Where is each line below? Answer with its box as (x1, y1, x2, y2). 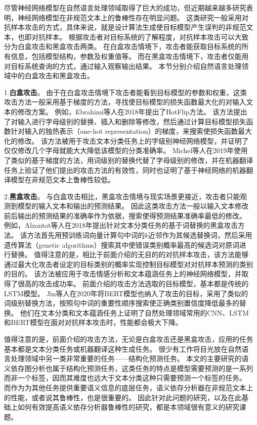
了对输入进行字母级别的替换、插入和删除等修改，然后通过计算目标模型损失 (4, 116, 246, 126)
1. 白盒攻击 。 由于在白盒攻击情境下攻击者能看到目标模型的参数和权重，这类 (4, 87, 247, 97)
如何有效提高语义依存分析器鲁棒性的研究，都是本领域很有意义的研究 (17, 402, 239, 412)
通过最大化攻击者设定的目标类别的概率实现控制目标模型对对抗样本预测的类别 (4, 259, 253, 269)
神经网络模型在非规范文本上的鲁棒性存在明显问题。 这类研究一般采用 (17, 12, 242, 22)
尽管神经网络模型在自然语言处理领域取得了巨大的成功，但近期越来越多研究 (4, 2, 246, 12)
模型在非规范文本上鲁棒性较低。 (10, 174, 115, 185)
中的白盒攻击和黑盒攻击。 (10, 70, 94, 81)
